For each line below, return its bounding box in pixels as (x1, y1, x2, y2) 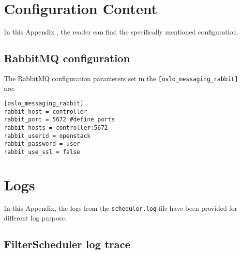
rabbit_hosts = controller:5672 (4, 124, 108, 132)
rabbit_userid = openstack (4, 132, 91, 139)
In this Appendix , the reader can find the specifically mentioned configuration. (4, 27, 239, 37)
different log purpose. (4, 212, 67, 222)
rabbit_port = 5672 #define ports (4, 116, 115, 123)
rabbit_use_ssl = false (4, 149, 80, 156)
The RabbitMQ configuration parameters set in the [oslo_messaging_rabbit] (4, 73, 238, 83)
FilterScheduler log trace (4, 236, 131, 251)
